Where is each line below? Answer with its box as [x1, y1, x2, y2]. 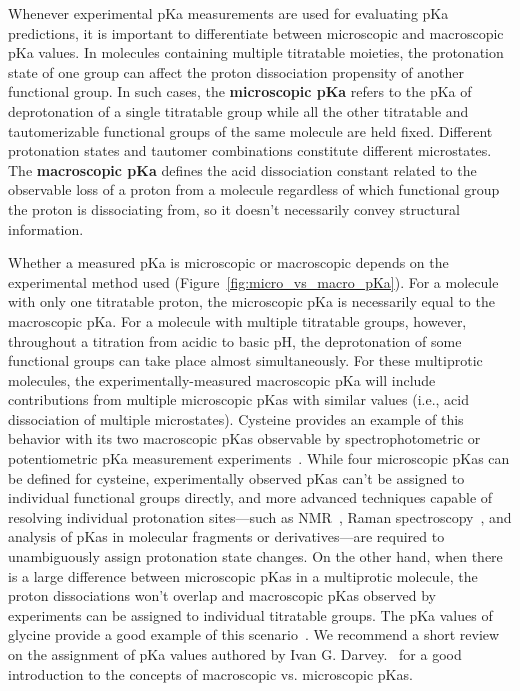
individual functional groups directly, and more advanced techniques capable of [8, 487, 493, 508]
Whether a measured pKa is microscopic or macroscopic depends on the [8, 252, 449, 273]
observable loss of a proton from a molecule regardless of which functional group [8, 179, 500, 200]
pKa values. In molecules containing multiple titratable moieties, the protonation [8, 42, 504, 63]
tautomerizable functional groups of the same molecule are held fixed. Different [8, 120, 493, 141]
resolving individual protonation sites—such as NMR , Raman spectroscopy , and [8, 506, 512, 527]
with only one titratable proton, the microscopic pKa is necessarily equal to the [8, 291, 495, 312]
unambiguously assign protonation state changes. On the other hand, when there [8, 546, 503, 567]
